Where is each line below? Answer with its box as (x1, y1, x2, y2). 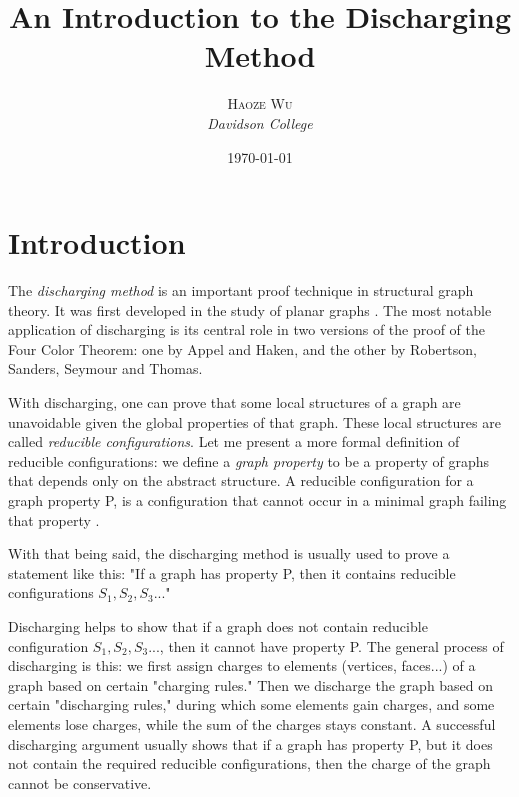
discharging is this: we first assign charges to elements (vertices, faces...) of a (8, 655, 476, 676)
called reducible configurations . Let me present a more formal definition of (8, 431, 460, 452)
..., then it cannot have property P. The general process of (148, 635, 504, 656)
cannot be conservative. (8, 772, 152, 793)
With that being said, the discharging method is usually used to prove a (8, 543, 450, 564)
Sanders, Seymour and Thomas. (8, 358, 203, 379)
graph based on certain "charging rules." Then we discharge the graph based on (8, 674, 494, 695)
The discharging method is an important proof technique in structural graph (8, 280, 474, 301)
